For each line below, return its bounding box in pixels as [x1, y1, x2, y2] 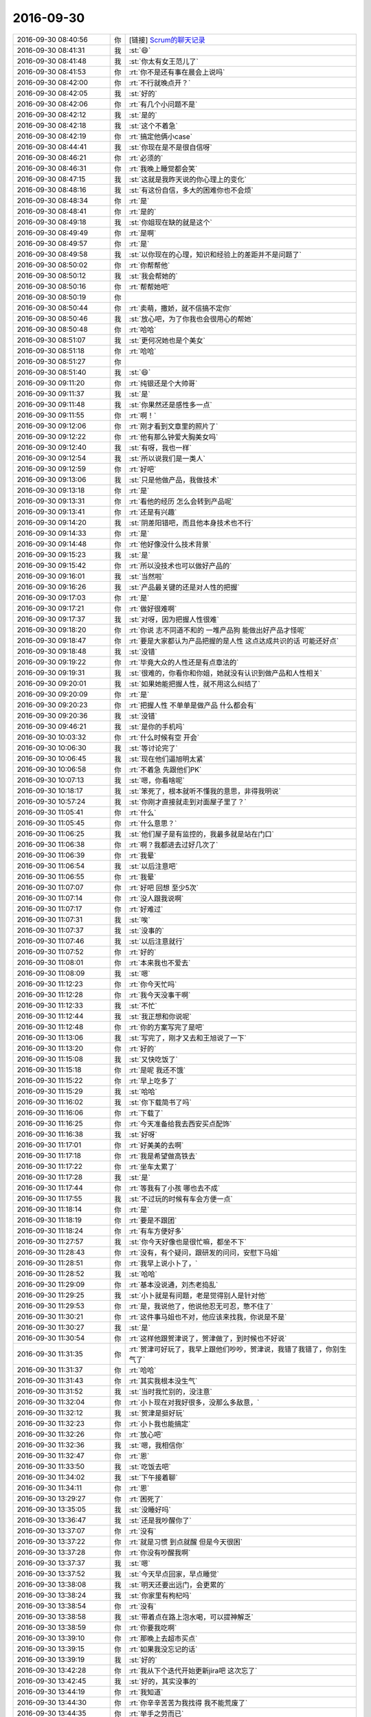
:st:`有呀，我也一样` [128, 443, 192, 453]
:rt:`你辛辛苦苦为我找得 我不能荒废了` [128, 1698, 248, 1707]
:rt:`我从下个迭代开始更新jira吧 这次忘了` [128, 1665, 258, 1675]
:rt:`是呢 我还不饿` [128, 1065, 186, 1075]
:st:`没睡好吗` [128, 1505, 171, 1514]
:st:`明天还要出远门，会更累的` [128, 1580, 226, 1589]
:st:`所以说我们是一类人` [128, 453, 205, 463]
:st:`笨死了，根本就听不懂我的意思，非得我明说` [128, 786, 281, 796]
